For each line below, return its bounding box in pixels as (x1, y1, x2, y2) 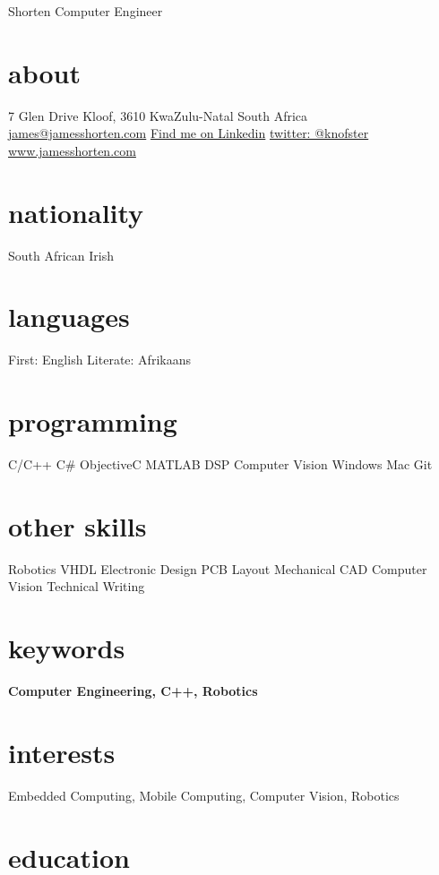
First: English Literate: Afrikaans (8, 350, 191, 369)
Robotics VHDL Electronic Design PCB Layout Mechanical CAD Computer (8, 559, 427, 578)
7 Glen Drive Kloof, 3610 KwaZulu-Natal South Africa (8, 106, 308, 124)
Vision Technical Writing (8, 577, 145, 596)
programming (8, 403, 177, 440)
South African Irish (8, 245, 115, 264)
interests (8, 733, 116, 770)
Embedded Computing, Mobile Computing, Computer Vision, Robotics (8, 785, 400, 804)
